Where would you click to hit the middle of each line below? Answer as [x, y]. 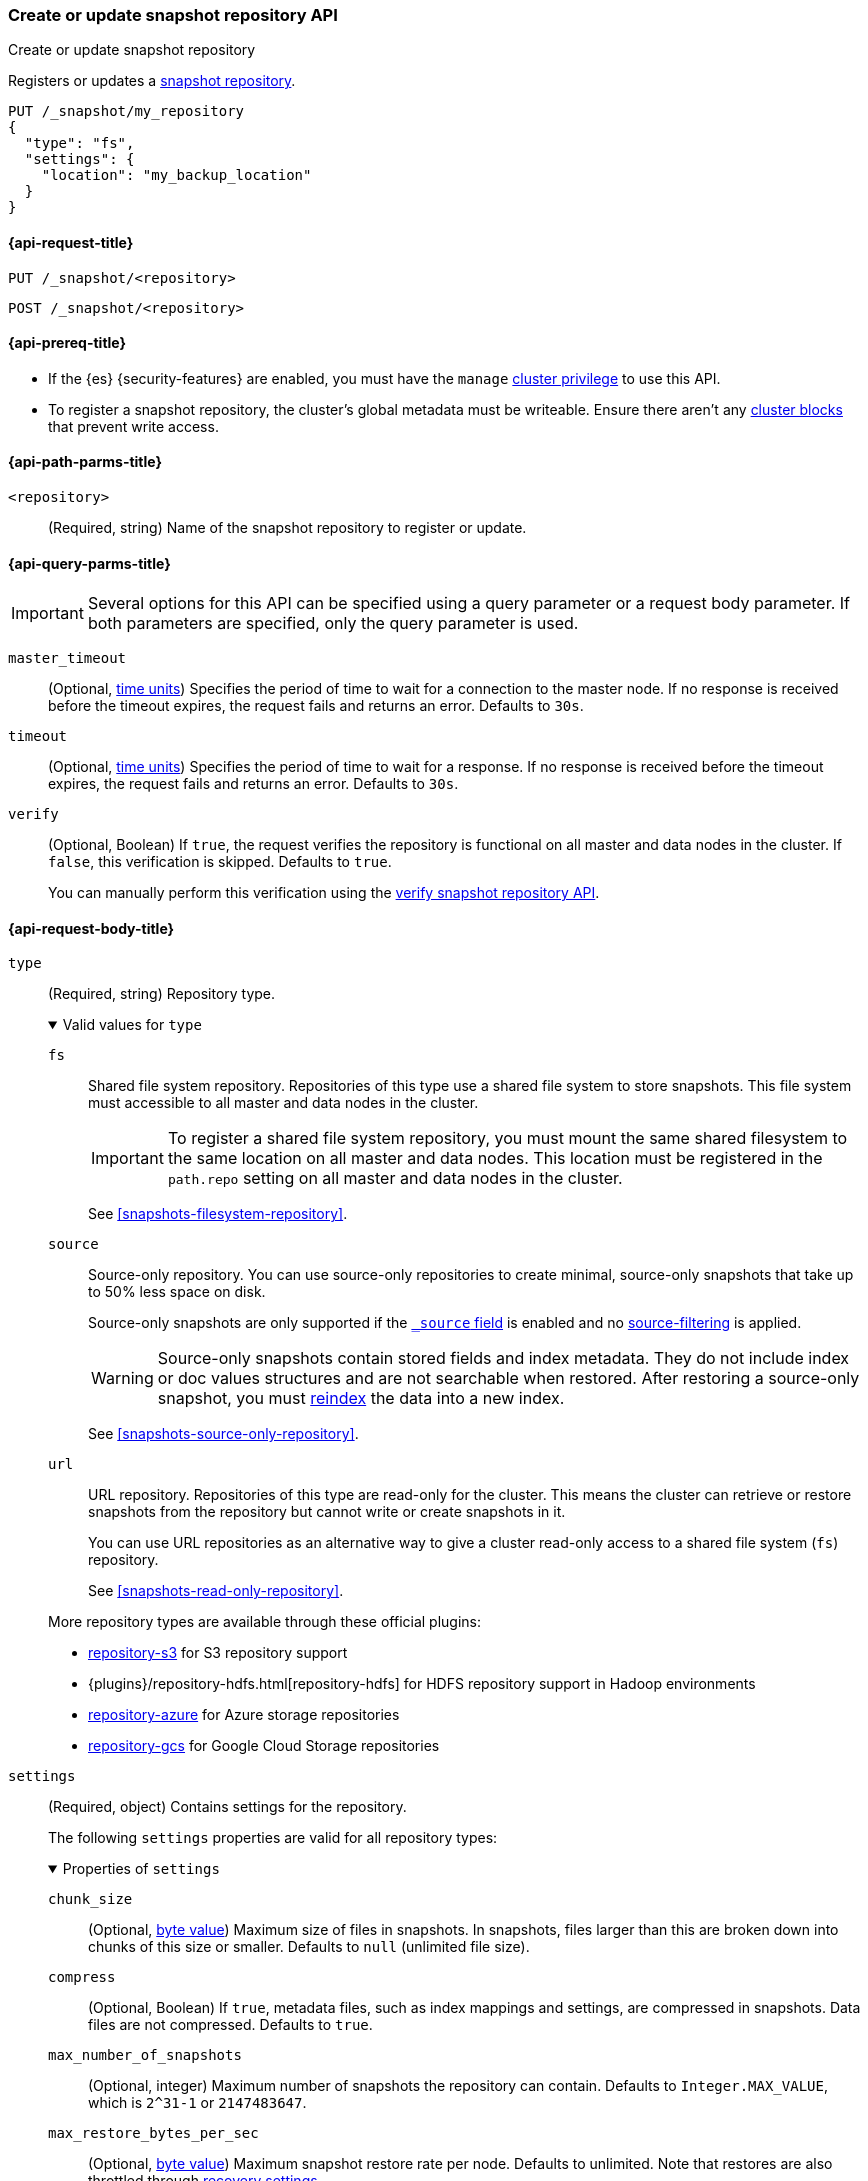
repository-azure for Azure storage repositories [244, 1715]
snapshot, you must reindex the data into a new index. [361, 1398]
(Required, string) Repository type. [162, 994]
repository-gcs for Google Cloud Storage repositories [264, 1746]
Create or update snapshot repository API [173, 15]
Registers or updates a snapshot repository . [152, 81]
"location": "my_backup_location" [176, 175]
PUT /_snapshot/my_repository [126, 111]
